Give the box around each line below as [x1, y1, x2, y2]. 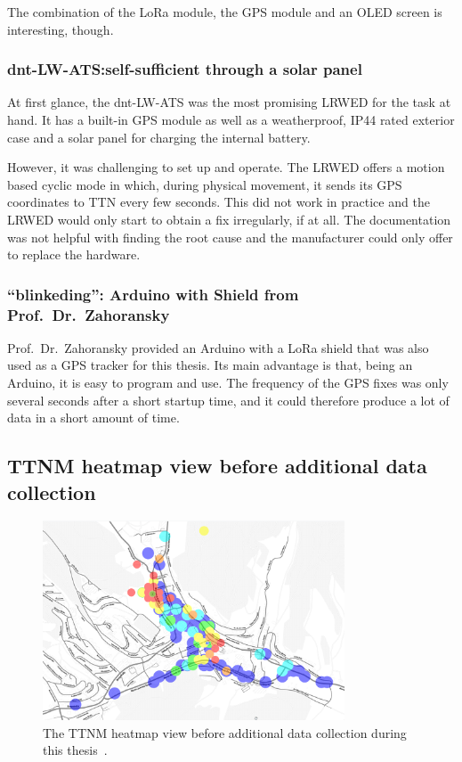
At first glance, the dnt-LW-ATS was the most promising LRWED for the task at [7, 93, 451, 111]
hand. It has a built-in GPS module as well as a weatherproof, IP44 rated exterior [7, 111, 455, 128]
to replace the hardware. [7, 245, 141, 264]
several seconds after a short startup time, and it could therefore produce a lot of [7, 390, 450, 409]
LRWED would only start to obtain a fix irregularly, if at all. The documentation [7, 209, 451, 228]
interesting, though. [7, 20, 114, 38]
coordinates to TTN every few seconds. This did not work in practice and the [7, 193, 430, 211]
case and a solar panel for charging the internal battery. [7, 127, 311, 146]
